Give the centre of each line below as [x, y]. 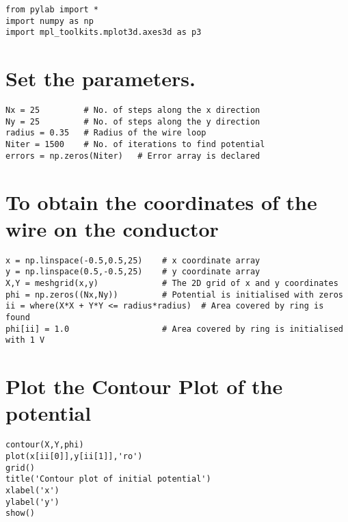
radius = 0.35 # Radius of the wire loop [106, 133]
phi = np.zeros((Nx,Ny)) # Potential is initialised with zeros [174, 295]
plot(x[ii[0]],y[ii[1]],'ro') [74, 456]
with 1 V [25, 340]
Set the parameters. [101, 78]
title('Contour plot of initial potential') [108, 479]
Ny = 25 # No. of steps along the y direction [133, 121]
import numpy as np [50, 21]
